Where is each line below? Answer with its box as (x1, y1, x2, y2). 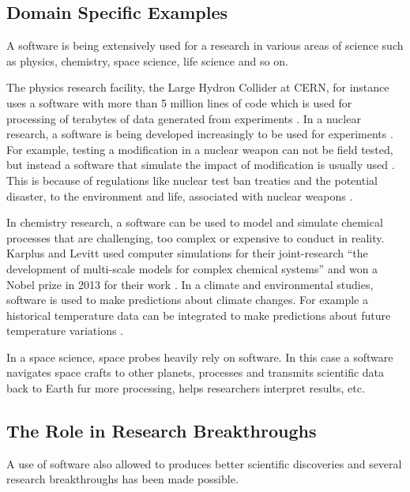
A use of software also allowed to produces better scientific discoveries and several (6, 455, 402, 471)
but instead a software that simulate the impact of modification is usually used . (6, 156, 395, 173)
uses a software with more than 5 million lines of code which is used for (6, 94, 352, 111)
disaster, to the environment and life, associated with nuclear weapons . (6, 187, 353, 204)
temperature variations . (6, 322, 123, 339)
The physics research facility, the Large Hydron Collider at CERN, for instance (6, 79, 389, 96)
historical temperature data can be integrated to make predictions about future (6, 306, 391, 323)
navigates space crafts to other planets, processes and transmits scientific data (6, 364, 385, 381)
